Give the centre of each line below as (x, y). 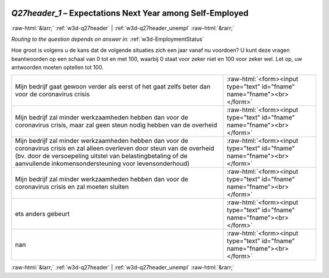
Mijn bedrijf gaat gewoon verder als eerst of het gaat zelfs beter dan (113, 87)
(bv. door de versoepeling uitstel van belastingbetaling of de (101, 156)
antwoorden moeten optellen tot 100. (57, 68)
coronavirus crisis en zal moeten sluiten (72, 187)
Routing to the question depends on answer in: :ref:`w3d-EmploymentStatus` (108, 39)
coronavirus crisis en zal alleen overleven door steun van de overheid (115, 148)
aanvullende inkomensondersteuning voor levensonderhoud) (102, 163)
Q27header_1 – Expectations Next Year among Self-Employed (130, 13)
